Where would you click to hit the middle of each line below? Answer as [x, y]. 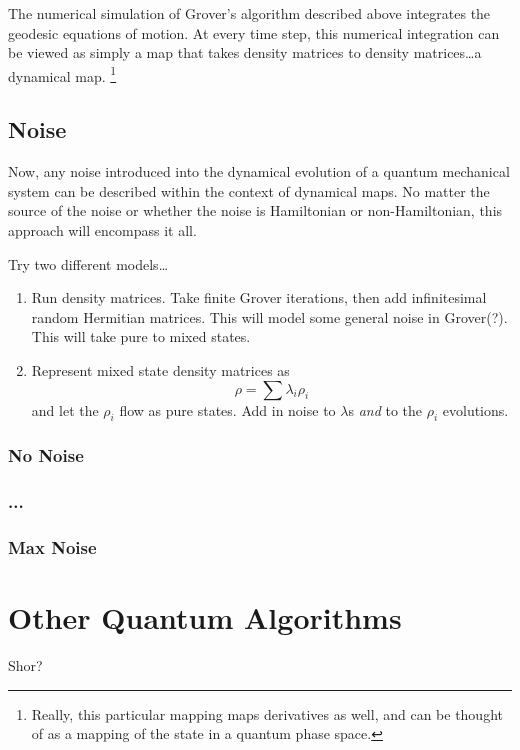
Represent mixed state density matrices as [160, 369]
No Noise [46, 455]
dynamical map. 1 [62, 74]
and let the [65, 409]
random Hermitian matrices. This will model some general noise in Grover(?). [269, 316]
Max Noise [52, 546]
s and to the [385, 409]
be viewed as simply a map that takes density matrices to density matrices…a [245, 52]
